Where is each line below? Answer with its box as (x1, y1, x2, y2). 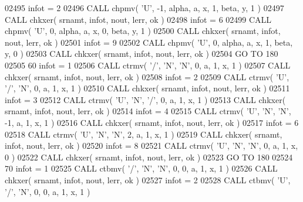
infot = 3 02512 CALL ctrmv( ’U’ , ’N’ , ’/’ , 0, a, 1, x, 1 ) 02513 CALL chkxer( (5, 93, 286, 105)
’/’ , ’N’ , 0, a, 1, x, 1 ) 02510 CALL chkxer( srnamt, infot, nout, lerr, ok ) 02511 (5, 82, 290, 94)
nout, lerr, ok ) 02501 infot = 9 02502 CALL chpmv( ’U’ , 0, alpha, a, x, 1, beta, (5, 36, 293, 48)
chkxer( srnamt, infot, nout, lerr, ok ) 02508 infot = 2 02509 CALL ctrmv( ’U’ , (5, 70, 289, 83)
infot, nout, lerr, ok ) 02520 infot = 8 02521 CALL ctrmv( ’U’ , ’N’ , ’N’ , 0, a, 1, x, (5, 139, 298, 152)
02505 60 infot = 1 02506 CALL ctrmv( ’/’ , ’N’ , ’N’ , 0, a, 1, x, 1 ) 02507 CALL (5, 59, 291, 71)
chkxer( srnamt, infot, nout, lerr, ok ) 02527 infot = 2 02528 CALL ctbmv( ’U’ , (5, 173, 291, 186)
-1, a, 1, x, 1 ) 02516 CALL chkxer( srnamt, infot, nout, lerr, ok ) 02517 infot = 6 (5, 116, 299, 128)
